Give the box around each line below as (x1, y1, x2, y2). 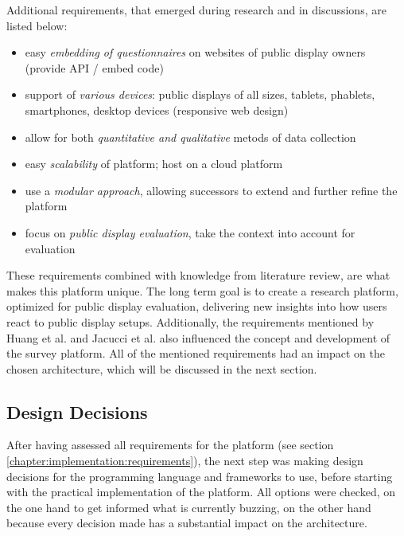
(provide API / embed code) (25, 59, 164, 76)
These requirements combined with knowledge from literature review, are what (6, 267, 390, 284)
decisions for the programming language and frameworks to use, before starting (6, 468, 393, 484)
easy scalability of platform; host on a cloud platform (25, 155, 283, 172)
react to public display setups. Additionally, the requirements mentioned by (6, 313, 375, 330)
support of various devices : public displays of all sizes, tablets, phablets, (25, 86, 375, 103)
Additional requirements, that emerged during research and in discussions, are (6, 2, 387, 18)
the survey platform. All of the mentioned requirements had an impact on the (6, 345, 385, 362)
